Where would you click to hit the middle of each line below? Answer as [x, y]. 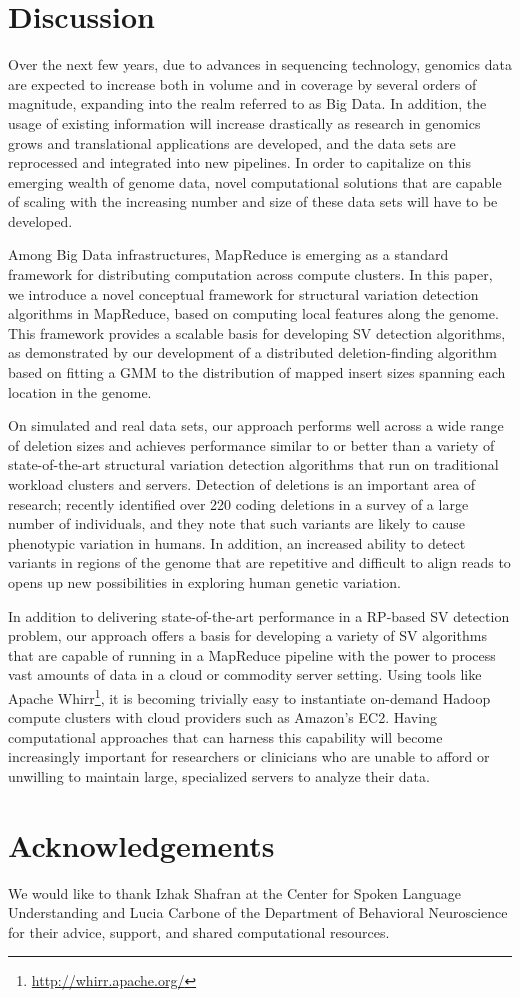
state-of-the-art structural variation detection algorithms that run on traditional [253, 464]
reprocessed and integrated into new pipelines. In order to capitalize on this [239, 162]
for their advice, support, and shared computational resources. [199, 931]
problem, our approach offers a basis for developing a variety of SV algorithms [247, 635]
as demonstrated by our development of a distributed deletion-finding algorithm [252, 352]
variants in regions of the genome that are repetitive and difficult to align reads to [259, 562]
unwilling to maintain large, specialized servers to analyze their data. [219, 775]
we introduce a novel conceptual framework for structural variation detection [243, 293]
